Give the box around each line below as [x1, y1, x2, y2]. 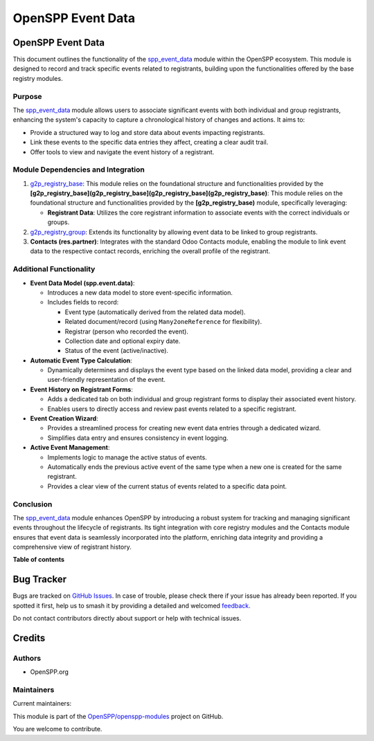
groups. [47, 218, 70, 226]
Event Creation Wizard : [30, 414, 98, 423]
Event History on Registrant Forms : [30, 385, 133, 394]
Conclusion [12, 499, 53, 509]
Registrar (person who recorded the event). [64, 327, 188, 336]
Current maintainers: [12, 699, 72, 708]
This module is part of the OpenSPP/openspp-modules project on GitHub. [12, 712, 224, 720]
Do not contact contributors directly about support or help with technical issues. [12, 614, 242, 623]
